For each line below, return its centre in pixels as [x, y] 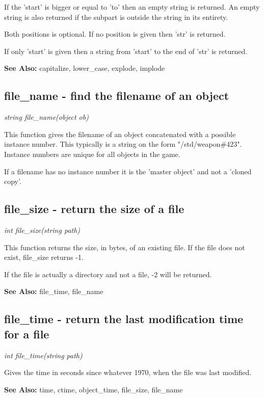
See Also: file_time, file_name [54, 291]
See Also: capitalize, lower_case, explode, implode [85, 68]
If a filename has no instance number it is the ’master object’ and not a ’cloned [128, 171]
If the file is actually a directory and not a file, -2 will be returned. [108, 274]
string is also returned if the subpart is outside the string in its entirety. [116, 17]
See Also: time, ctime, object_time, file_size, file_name [94, 389]
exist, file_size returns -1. [44, 257]
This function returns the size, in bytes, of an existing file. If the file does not [125, 247]
